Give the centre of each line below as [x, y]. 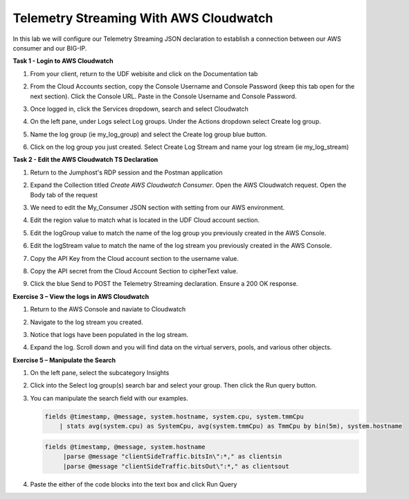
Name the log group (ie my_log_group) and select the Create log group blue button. [148, 134]
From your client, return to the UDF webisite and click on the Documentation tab [144, 73]
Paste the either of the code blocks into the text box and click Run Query [134, 484]
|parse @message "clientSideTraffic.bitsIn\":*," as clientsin [172, 456]
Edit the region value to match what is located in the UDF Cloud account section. [145, 220]
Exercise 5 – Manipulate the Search [64, 360]
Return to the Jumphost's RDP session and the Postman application [126, 172]
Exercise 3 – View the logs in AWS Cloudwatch [81, 296]
